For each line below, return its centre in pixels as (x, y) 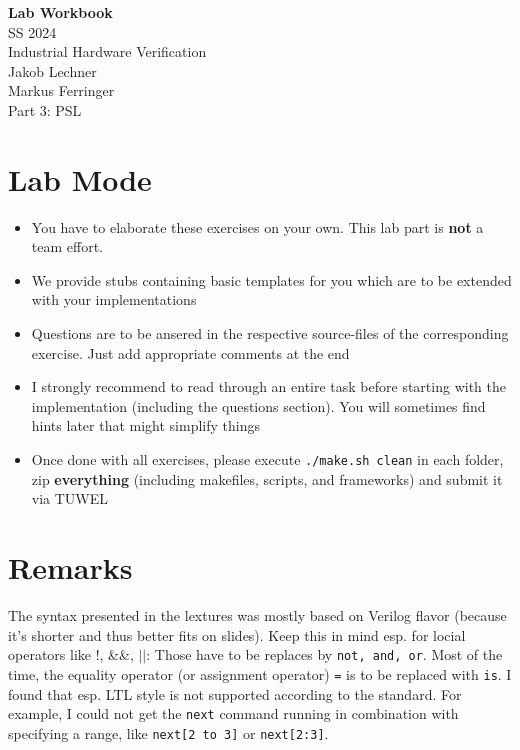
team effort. (67, 246)
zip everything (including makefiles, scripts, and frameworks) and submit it (267, 478)
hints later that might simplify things (145, 425)
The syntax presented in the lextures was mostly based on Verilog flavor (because (257, 615)
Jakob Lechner (52, 70)
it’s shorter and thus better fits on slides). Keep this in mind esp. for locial (237, 634)
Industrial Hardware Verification (107, 51)
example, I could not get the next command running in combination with (233, 713)
